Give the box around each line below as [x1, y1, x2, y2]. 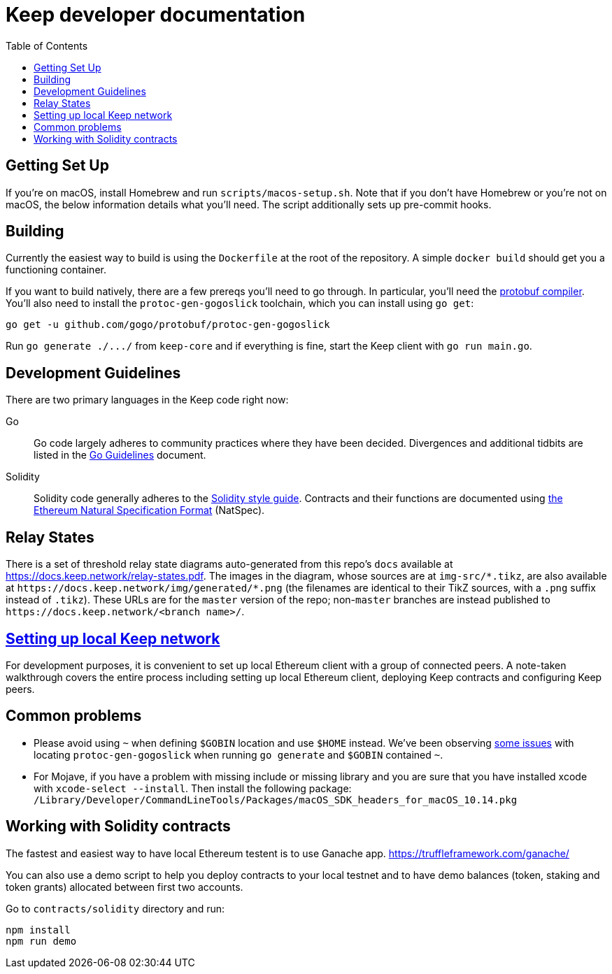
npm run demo [6, 935, 77, 947]
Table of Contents [6, 39, 88, 52]
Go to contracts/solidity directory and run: [6, 902, 225, 915]
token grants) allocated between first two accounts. [6, 880, 243, 893]
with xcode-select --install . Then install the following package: [34, 782, 352, 794]
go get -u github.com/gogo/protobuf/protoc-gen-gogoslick [6, 319, 330, 331]
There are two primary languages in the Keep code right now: [6, 394, 289, 406]
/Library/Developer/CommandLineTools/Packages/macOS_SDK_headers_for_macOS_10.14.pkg [34, 794, 518, 805]
